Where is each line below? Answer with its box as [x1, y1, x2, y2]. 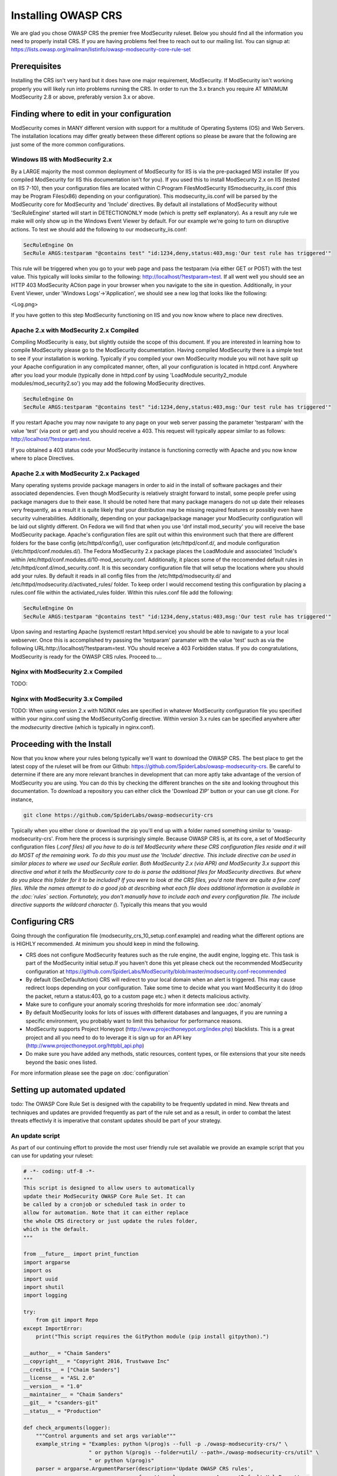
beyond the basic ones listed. [25, 1059, 97, 1066]
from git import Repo [35, 1317, 99, 1324]
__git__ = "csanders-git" [23, 1399, 99, 1406]
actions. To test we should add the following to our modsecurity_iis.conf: [11, 226, 187, 233]
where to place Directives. [11, 455, 75, 462]
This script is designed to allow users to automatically [23, 1184, 195, 1191]
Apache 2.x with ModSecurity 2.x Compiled [11, 326, 139, 334]
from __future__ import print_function [23, 1250, 139, 1258]
